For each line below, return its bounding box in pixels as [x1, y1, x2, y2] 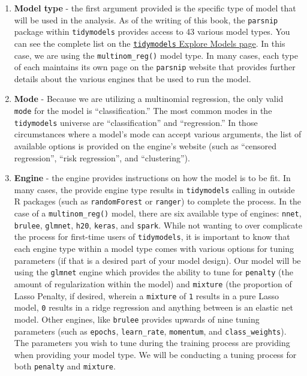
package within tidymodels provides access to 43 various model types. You [14, 25, 290, 38]
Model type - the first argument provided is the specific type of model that [14, 2, 296, 14]
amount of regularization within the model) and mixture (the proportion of [14, 277, 292, 290]
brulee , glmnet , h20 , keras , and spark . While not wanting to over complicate [14, 218, 302, 231]
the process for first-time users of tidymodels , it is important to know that [14, 230, 290, 243]
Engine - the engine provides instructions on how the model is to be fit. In [14, 172, 291, 184]
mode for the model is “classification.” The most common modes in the [14, 104, 272, 117]
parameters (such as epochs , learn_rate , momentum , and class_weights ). [14, 324, 287, 337]
